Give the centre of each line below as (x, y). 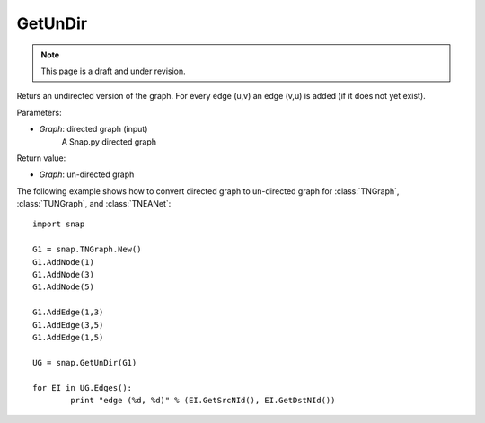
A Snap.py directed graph (109, 141)
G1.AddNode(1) (63, 262)
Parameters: (39, 112)
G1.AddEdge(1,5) (68, 337)
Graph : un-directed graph (87, 174)
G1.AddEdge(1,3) (68, 313)
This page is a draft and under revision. (113, 71)
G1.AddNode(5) (63, 287)
